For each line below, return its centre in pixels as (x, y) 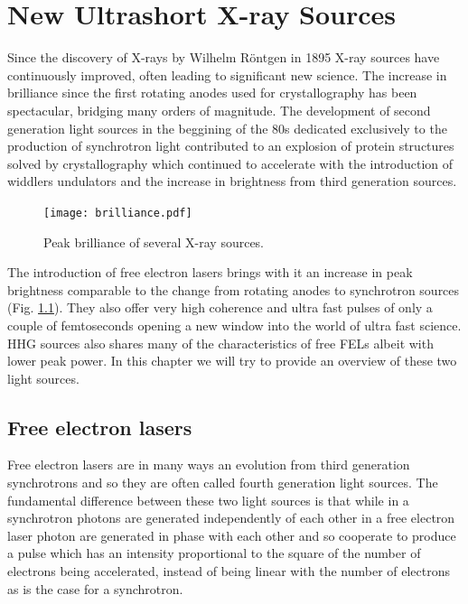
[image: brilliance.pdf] (118, 213)
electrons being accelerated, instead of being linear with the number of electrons (229, 571)
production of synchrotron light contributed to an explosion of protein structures (231, 146)
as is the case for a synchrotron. (95, 588)
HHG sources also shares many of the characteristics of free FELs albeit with (220, 343)
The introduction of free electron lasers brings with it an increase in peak (210, 272)
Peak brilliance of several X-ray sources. (154, 242)
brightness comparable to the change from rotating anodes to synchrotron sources (234, 289)
